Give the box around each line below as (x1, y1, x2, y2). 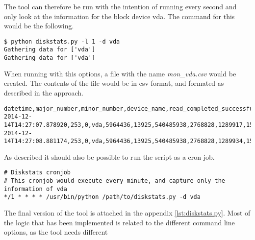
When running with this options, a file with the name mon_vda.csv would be (4, 68, 236, 78)
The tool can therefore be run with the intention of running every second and (4, 1, 237, 11)
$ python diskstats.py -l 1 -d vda (4, 38, 120, 45)
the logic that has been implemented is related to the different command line (4, 217, 235, 227)
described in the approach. (4, 87, 83, 97)
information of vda (4, 185, 67, 192)
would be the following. (4, 21, 74, 31)
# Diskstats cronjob (4, 169, 71, 176)
